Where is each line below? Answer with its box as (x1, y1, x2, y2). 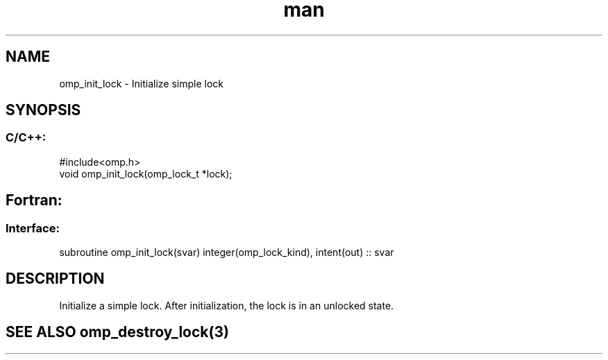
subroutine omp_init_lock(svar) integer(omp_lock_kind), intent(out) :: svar (59, 246, 394, 259)
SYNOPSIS (6, 101, 81, 119)
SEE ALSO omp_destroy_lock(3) (6, 323, 229, 341)
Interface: (6, 221, 60, 235)
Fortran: (6, 191, 62, 209)
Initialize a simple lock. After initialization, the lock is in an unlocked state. (59, 299, 394, 311)
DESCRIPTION (6, 270, 105, 288)
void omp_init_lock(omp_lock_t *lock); (59, 167, 233, 180)
